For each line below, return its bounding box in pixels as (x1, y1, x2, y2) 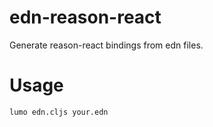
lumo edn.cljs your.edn (9, 107, 109, 117)
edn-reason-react (9, 6, 162, 29)
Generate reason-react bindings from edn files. (9, 39, 204, 51)
